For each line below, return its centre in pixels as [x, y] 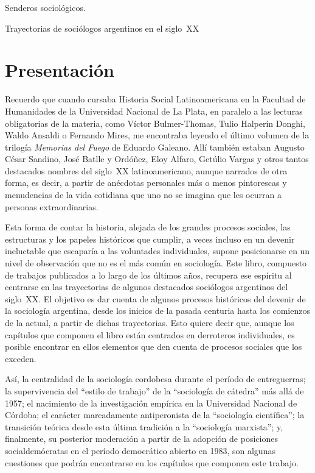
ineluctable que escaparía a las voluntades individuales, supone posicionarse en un [157, 251]
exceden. [21, 358]
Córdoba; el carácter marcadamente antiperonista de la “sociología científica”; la [155, 415]
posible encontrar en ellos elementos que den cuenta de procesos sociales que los [154, 347]
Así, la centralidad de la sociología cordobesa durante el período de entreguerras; [155, 379]
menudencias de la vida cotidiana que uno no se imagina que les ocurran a [143, 195]
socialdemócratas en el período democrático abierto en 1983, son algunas [140, 450]
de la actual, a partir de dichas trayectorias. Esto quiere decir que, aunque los [150, 322]
